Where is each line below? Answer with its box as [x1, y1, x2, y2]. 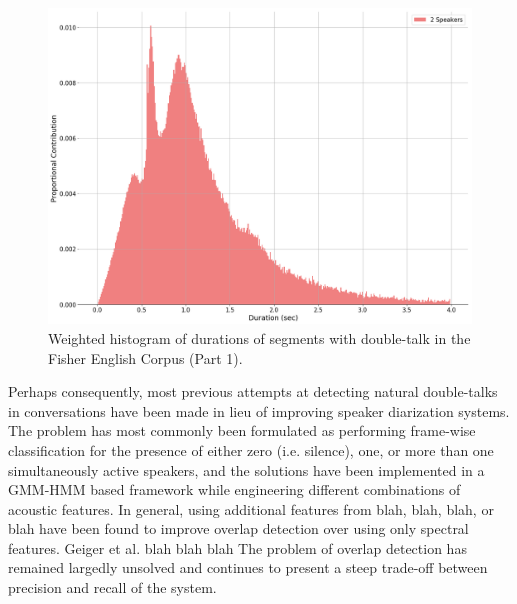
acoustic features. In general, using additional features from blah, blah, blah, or [8, 498, 494, 519]
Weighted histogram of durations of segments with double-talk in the [48, 327, 471, 348]
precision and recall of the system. [8, 577, 217, 598]
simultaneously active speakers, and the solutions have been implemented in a [8, 459, 485, 480]
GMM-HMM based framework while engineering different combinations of [8, 479, 461, 500]
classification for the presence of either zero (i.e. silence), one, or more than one [8, 439, 494, 460]
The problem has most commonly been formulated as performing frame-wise [8, 420, 476, 441]
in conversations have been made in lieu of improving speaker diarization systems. [8, 400, 510, 421]
